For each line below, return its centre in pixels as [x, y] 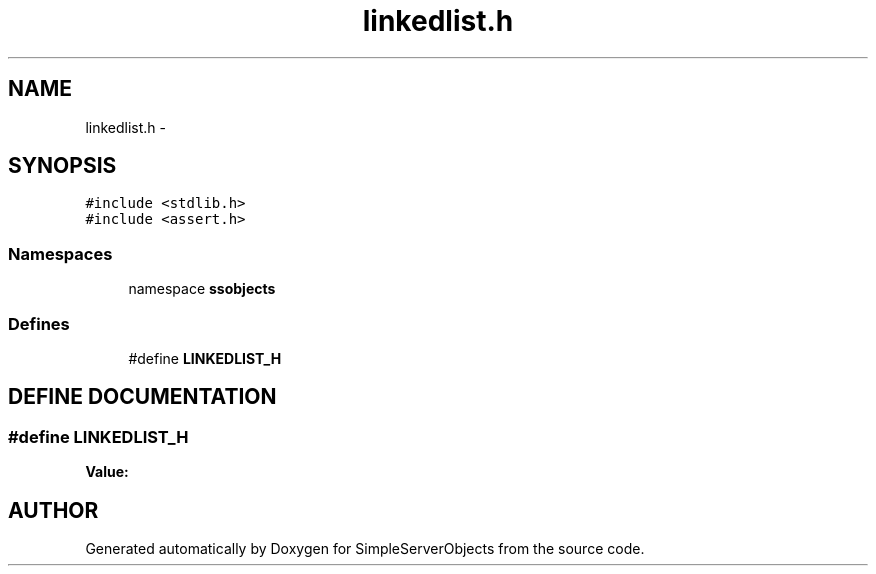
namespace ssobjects [202, 289]
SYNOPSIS [62, 166]
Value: [107, 472]
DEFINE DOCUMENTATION [142, 397]
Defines [39, 323]
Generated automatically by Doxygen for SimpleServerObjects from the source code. [365, 548]
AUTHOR [53, 510]
